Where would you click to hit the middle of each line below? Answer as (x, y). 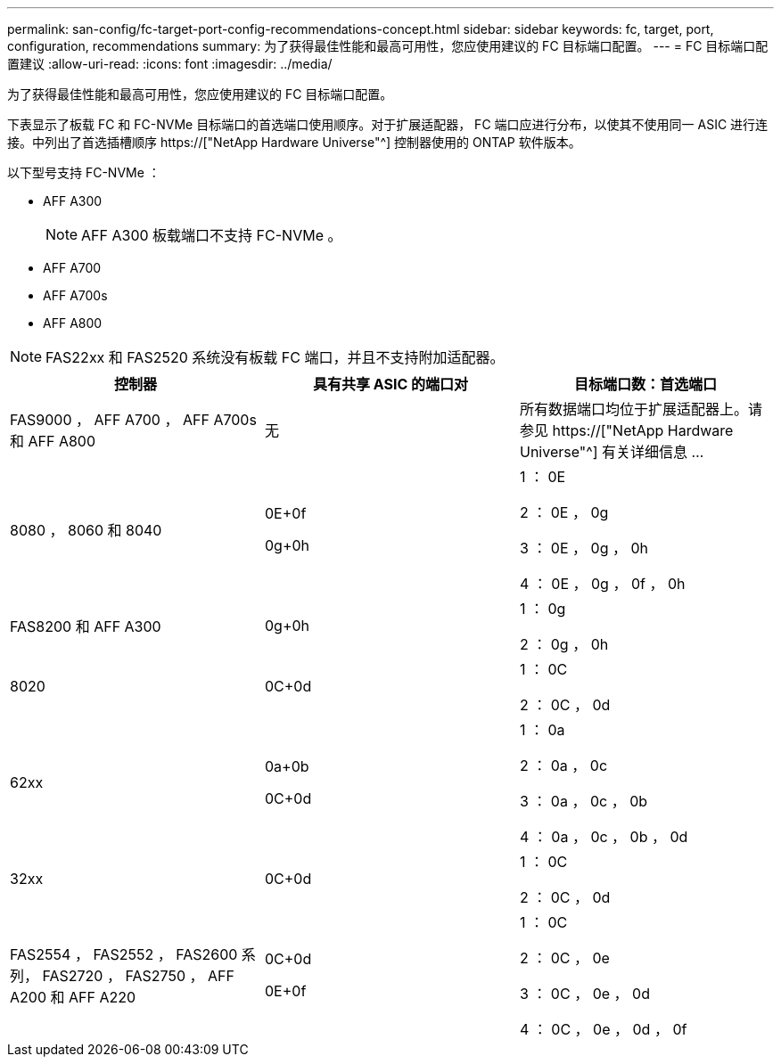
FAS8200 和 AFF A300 (86, 626)
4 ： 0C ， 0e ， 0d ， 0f (603, 1029)
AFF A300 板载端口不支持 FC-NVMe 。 (212, 235)
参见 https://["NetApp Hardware (626, 430)
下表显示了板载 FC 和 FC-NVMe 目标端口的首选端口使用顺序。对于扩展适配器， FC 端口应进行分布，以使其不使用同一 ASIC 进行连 (388, 124)
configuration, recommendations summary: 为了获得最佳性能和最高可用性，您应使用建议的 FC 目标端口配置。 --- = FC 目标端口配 (388, 46)
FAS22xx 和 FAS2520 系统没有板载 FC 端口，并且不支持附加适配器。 (275, 357)
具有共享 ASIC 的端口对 (390, 384)
